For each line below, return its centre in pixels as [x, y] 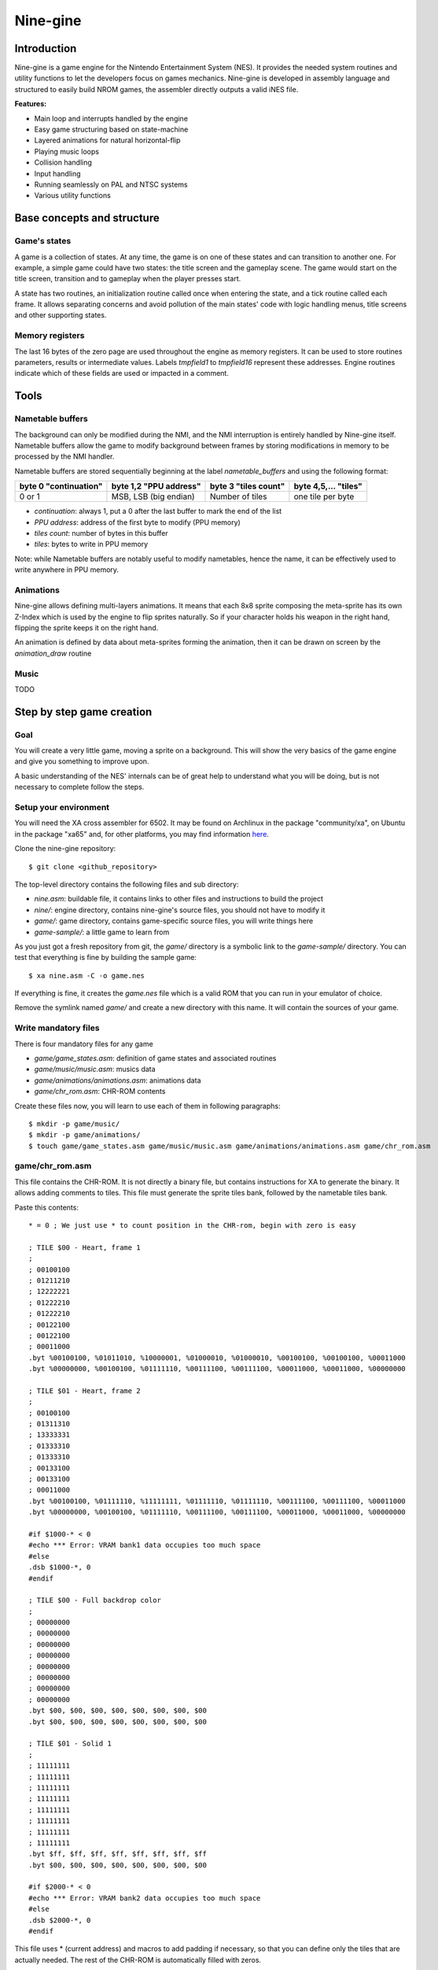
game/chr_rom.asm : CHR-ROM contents [100, 1091]
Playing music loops [67, 151]
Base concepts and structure [87, 218]
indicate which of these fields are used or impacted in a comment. [122, 374]
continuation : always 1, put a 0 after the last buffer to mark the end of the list [158, 511]
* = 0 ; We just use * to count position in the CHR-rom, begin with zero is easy [192, 1226]
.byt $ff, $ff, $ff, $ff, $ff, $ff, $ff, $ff [118, 1854]
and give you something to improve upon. [82, 761]
